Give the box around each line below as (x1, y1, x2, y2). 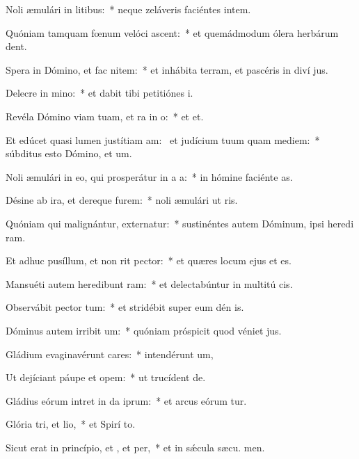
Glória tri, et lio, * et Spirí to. (6, 417, 136, 431)
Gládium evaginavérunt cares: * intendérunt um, (6, 346, 214, 361)
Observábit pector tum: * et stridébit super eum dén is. (6, 300, 244, 314)
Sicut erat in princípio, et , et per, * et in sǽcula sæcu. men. (6, 440, 265, 454)
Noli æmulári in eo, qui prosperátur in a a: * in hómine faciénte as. (6, 169, 293, 184)
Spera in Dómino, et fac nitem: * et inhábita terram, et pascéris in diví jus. (6, 62, 328, 76)
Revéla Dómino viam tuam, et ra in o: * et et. (6, 108, 204, 123)
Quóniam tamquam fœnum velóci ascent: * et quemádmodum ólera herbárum (6, 25, 339, 40)
